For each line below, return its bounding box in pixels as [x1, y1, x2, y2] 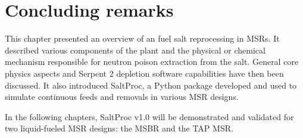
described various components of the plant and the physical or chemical [5, 43, 265, 56]
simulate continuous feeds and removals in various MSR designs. [5, 90, 239, 103]
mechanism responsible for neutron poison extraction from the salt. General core [5, 55, 299, 68]
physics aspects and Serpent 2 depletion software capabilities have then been [5, 67, 284, 79]
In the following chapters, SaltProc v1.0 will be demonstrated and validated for [5, 110, 294, 123]
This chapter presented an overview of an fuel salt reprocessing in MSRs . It [5, 32, 280, 45]
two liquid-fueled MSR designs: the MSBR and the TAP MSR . [5, 122, 233, 134]
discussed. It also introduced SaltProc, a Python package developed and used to [5, 79, 297, 91]
